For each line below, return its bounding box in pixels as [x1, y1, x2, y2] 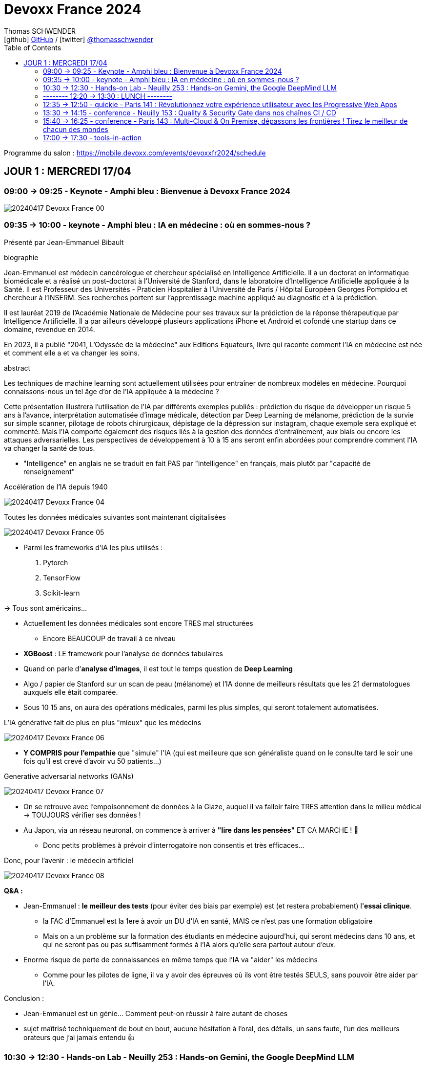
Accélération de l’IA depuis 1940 [4, 482, 108, 491]
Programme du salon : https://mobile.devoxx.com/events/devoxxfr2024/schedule [4, 148, 266, 157]
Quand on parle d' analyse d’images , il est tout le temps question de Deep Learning [23, 664, 293, 673]
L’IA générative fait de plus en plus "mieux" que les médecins [4, 718, 202, 727]
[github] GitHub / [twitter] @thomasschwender [4, 35, 153, 44]
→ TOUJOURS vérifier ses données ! [23, 810, 141, 819]
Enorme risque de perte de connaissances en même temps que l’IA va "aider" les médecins [23, 955, 318, 964]
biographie [4, 253, 39, 262]
